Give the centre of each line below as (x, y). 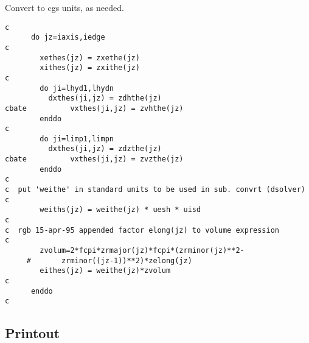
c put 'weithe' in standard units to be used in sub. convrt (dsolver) (155, 190)
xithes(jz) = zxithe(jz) (90, 68)
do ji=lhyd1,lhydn (77, 88)
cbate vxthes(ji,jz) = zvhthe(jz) (94, 108)
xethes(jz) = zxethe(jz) (90, 58)
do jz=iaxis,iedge (68, 37)
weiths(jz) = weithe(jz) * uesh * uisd (120, 210)
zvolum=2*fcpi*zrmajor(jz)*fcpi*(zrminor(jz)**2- (142, 251)
